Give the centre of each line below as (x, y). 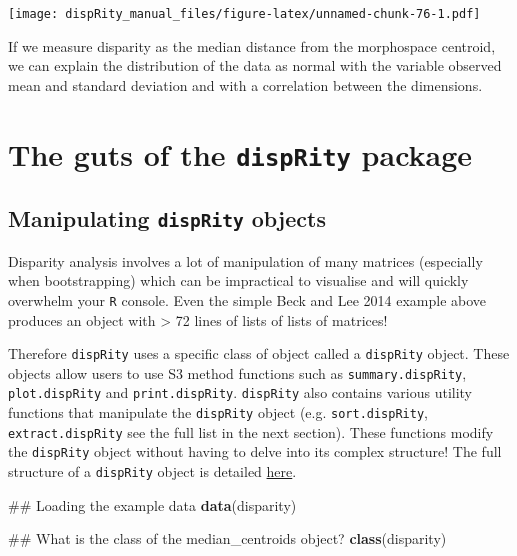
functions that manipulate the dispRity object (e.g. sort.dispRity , (218, 412)
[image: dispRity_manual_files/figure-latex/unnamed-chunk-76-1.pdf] (244, 14)
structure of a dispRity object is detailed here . (152, 471)
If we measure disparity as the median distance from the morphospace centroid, (252, 45)
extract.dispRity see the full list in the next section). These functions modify (251, 431)
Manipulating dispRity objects (167, 218)
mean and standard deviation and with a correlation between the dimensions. (245, 84)
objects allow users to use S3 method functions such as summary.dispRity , (237, 372)
